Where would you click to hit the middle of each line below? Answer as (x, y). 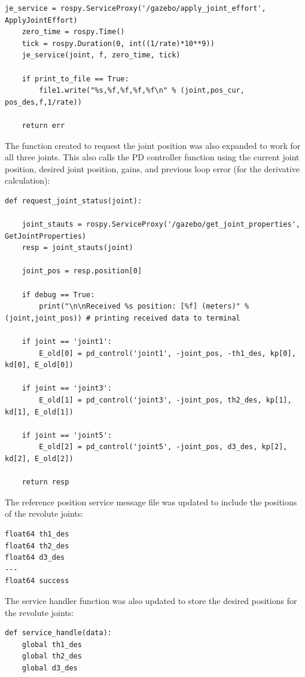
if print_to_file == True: (75, 79)
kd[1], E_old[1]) (39, 412)
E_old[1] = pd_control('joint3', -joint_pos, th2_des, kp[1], (165, 400)
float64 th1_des (37, 534)
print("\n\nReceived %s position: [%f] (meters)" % (144, 307)
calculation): (28, 180)
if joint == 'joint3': (67, 388)
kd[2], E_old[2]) (39, 458)
